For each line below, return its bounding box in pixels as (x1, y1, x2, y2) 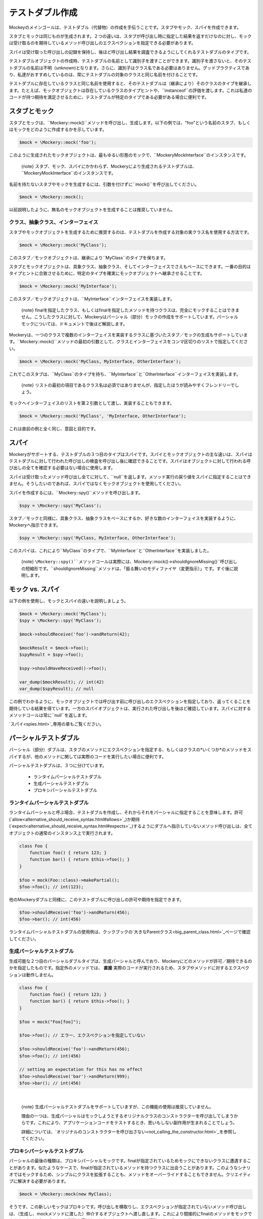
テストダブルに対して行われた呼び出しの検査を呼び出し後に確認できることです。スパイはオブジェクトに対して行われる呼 (9, 458, 251, 464)
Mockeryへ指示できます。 (9, 522, 61, 528)
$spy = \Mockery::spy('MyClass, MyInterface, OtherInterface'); (19, 535, 176, 541)
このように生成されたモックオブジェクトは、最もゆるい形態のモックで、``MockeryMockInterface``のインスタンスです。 (9, 152, 248, 158)
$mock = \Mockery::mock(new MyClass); (19, 1191, 112, 1197)
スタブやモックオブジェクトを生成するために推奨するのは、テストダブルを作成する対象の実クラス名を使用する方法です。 (9, 229, 252, 235)
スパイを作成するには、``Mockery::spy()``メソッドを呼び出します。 (9, 490, 143, 495)
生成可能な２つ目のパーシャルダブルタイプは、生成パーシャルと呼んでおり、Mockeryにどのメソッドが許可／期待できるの (9, 958, 252, 964)
